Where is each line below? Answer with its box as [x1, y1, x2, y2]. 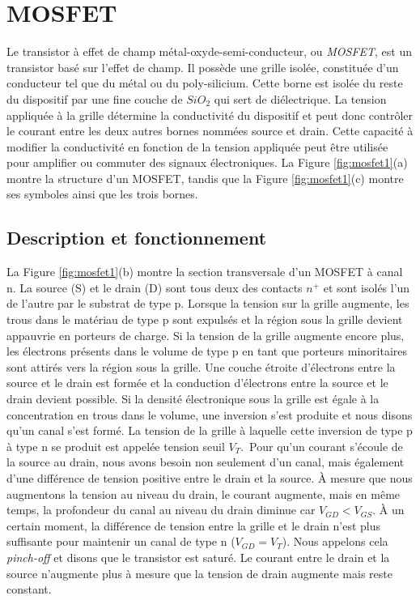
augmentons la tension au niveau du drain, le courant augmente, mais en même [6, 485, 401, 502]
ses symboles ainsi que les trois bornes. [6, 185, 198, 202]
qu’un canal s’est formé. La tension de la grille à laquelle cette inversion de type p [6, 422, 413, 439]
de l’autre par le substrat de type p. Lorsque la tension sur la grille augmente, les [6, 295, 409, 312]
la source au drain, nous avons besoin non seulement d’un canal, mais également [6, 453, 405, 470]
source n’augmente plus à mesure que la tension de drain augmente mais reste [6, 564, 392, 581]
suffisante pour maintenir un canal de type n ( [6, 533, 235, 550]
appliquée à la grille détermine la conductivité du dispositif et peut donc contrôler [6, 106, 414, 123]
